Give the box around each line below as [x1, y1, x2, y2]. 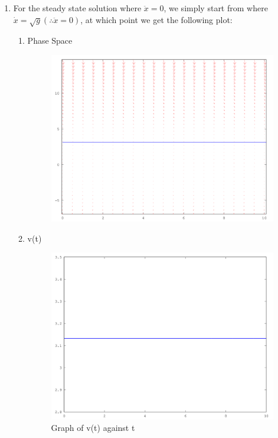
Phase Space [27, 34, 73, 47]
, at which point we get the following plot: [80, 13, 233, 25]
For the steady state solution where [13, 2, 142, 14]
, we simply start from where [163, 2, 268, 14]
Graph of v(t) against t [51, 421, 135, 434]
